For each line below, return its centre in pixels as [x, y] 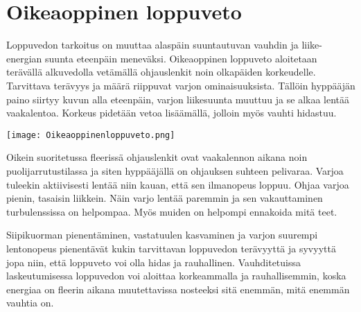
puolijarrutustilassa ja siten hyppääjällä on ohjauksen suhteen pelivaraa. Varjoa [175, 170]
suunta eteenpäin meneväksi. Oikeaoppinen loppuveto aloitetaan [181, 58]
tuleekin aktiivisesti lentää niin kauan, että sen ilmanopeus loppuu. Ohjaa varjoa [178, 184]
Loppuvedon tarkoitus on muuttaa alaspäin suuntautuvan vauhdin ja [152, 45]
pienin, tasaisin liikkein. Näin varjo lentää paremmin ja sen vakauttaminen [165, 198]
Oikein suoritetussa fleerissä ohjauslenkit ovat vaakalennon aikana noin [157, 157]
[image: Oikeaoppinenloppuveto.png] [91, 135]
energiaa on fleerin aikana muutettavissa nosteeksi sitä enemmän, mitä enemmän [178, 289]
